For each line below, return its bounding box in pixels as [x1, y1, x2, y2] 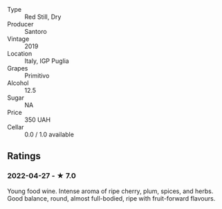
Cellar [7, 123, 24, 131]
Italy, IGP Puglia [24, 57, 69, 65]
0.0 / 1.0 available [24, 130, 75, 138]
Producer [7, 20, 34, 28]
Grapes [7, 64, 28, 72]
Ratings [7, 150, 41, 162]
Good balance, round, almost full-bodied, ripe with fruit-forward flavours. [7, 194, 216, 202]
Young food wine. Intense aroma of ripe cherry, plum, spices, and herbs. [7, 187, 214, 195]
